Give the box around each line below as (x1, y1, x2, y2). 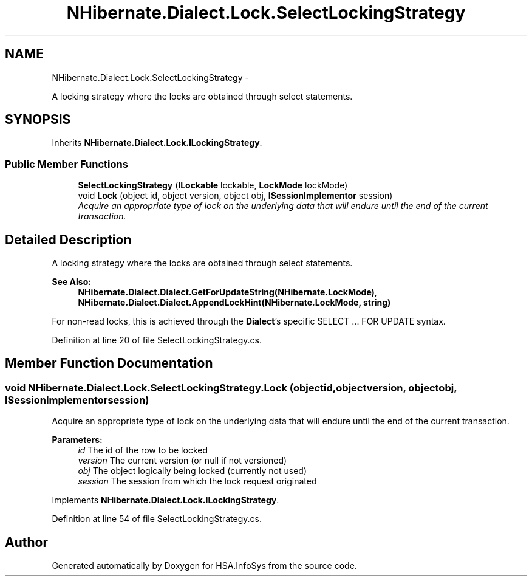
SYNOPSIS (5, 112, 71, 128)
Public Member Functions (5, 157, 128, 170)
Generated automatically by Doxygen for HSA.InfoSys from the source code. (52, 560, 357, 571)
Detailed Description (5, 232, 132, 247)
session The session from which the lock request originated (78, 476, 317, 487)
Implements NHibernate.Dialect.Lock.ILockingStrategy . (52, 495, 279, 506)
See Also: (52, 277, 91, 287)
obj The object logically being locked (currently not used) (78, 466, 307, 476)
